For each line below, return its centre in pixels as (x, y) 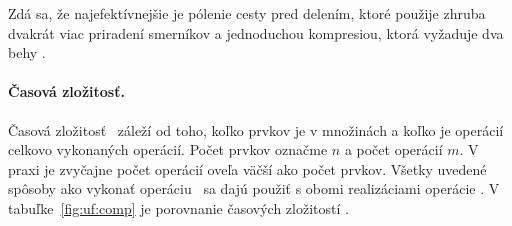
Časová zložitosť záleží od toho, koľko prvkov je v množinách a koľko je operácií (256, 129)
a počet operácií (393, 149)
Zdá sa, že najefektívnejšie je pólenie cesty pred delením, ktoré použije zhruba (247, 13)
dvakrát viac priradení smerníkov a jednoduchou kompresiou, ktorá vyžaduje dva (256, 32)
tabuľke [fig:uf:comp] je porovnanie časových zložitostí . (178, 207)
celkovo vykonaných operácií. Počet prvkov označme (168, 149)
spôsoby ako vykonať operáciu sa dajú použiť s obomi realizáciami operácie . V (254, 188)
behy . (27, 52)
